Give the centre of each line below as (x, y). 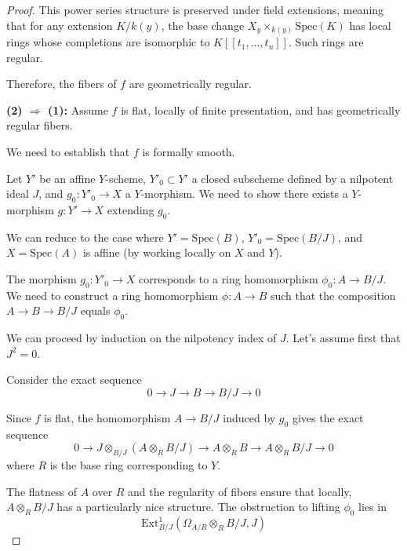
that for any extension (60, 25)
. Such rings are (326, 42)
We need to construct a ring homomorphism (113, 295)
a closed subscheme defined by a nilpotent (293, 178)
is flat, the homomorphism (107, 418)
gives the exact (328, 418)
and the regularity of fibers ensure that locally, (240, 491)
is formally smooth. (189, 152)
